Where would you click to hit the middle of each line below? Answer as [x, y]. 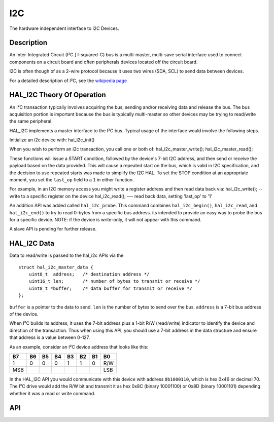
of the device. [24, 314]
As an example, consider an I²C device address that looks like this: [79, 347]
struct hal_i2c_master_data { [56, 267]
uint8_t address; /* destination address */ [89, 274]
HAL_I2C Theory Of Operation [58, 95]
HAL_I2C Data [32, 243]
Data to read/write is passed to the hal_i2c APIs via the [66, 255]
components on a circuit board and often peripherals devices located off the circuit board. [104, 62]
